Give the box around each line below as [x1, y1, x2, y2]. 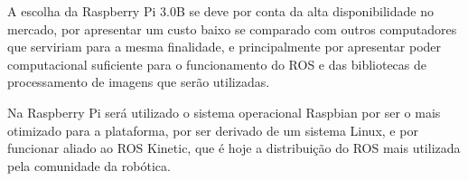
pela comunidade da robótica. [7, 156, 171, 175]
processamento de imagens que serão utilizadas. [7, 72, 270, 91]
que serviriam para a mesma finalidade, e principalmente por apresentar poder [7, 37, 442, 56]
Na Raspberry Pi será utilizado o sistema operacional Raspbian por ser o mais [7, 102, 441, 121]
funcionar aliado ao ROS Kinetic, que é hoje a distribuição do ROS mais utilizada [7, 138, 461, 157]
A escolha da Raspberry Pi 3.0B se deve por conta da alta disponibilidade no [7, 2, 434, 20]
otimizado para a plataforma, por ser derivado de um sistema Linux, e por [7, 120, 418, 139]
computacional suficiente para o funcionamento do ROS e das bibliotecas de [7, 54, 427, 73]
